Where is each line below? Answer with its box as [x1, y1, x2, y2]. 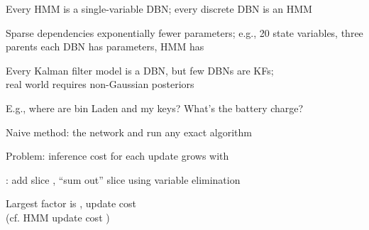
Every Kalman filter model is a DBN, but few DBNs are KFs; [6, 62, 274, 77]
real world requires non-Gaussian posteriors [6, 77, 194, 92]
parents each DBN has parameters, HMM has [6, 39, 204, 54]
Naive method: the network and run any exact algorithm [6, 124, 253, 139]
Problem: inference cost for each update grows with [6, 148, 229, 163]
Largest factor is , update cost [6, 196, 137, 211]
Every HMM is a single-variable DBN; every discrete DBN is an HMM [6, 1, 312, 16]
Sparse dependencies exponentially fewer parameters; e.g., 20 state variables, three [6, 25, 363, 40]
